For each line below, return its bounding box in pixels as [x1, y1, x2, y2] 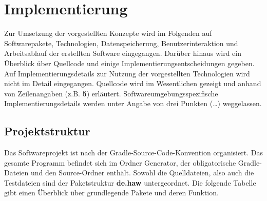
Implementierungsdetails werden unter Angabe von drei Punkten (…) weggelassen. [4, 98, 262, 109]
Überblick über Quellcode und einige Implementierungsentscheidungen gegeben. [4, 57, 255, 68]
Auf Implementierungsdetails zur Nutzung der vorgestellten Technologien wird [4, 68, 250, 78]
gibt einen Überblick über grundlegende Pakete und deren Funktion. [4, 187, 219, 198]
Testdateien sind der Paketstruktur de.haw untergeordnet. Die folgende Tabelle [4, 177, 256, 188]
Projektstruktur [4, 123, 90, 139]
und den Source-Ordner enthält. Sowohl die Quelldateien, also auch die [30, 167, 254, 178]
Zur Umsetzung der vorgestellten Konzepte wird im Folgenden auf [4, 28, 212, 38]
